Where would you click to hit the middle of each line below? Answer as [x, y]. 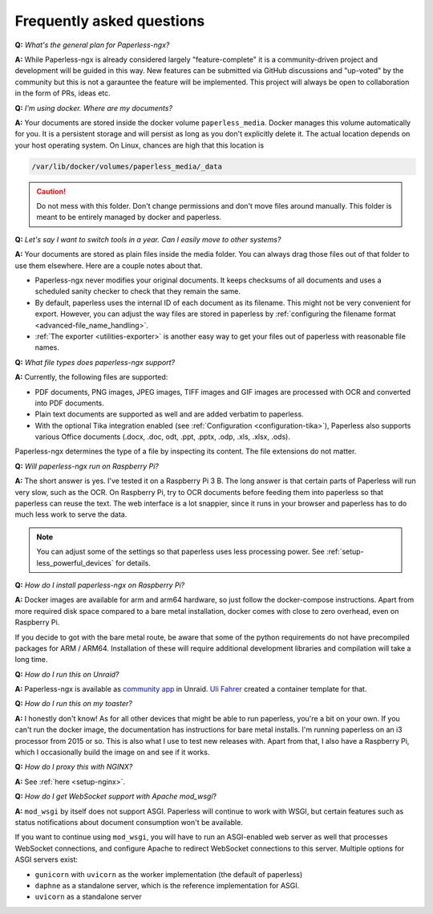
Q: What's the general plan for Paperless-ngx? [92, 45]
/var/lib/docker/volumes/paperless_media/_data [127, 166]
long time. [31, 660]
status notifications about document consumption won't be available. [129, 822]
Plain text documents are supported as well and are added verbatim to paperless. [169, 414]
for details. [133, 563]
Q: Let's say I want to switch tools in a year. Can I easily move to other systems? [148, 239]
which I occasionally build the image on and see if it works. [112, 752]
